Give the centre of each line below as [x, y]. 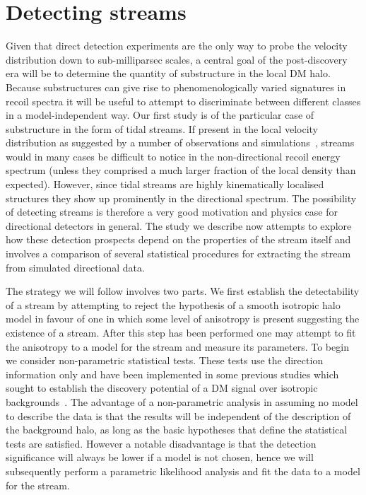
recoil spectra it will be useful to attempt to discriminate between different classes [183, 101]
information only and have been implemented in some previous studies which [172, 374]
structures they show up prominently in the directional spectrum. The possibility [181, 198]
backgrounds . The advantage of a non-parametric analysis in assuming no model [182, 401]
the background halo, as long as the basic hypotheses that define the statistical [177, 430]
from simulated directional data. [75, 267]
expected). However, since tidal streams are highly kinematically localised [165, 184]
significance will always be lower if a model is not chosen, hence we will [160, 457]
